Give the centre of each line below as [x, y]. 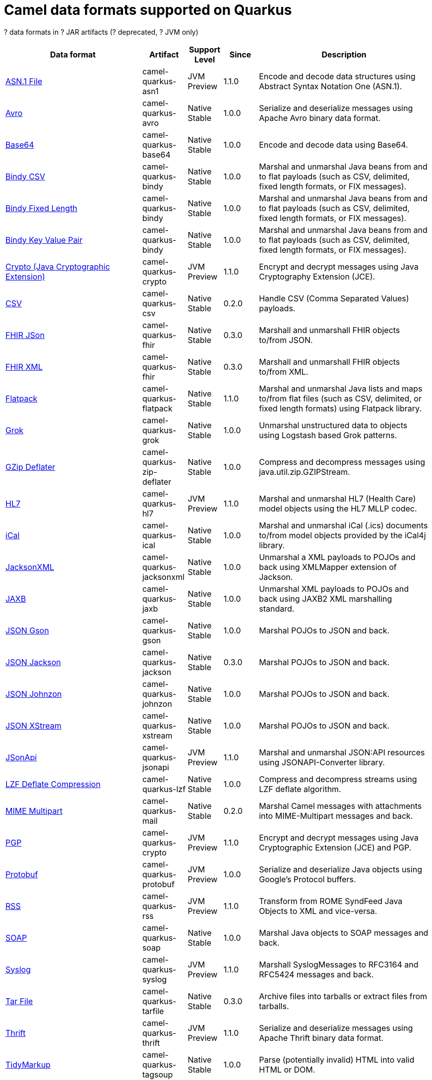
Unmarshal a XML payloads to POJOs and [337, 557]
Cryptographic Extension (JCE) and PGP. [335, 847]
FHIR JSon [25, 335]
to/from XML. [284, 371]
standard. [277, 608]
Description [344, 54]
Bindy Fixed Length [41, 208]
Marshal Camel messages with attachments [340, 806]
